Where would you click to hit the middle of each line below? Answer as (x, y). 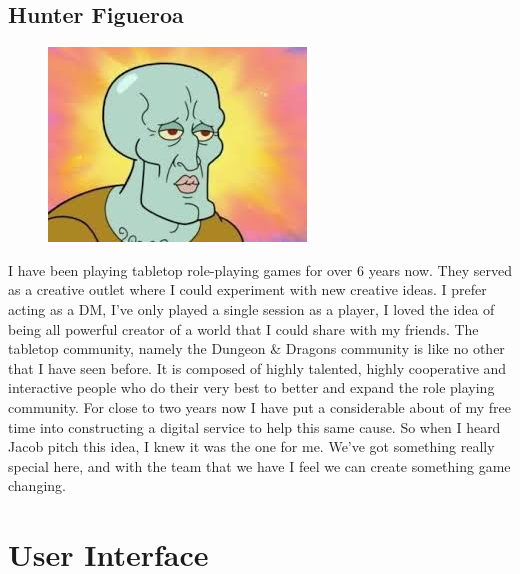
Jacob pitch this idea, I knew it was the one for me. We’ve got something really (251, 446)
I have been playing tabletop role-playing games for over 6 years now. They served (260, 269)
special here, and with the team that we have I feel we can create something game (259, 465)
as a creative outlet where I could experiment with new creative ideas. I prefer (247, 289)
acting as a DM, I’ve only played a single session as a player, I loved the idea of (251, 308)
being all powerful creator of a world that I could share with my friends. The (243, 328)
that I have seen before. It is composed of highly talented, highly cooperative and (257, 367)
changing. (37, 485)
